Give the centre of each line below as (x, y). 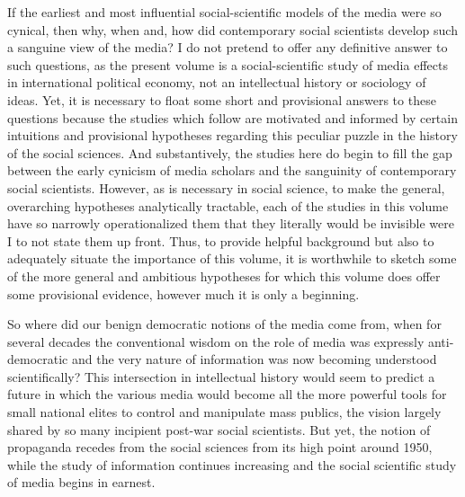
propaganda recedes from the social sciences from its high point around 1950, (220, 447)
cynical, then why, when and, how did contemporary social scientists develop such (232, 29)
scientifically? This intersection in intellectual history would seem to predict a (221, 376)
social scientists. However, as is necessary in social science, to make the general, (226, 187)
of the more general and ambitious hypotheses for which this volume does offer (224, 275)
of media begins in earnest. (81, 482)
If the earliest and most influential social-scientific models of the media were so (224, 12)
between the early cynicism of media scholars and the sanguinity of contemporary (232, 170)
